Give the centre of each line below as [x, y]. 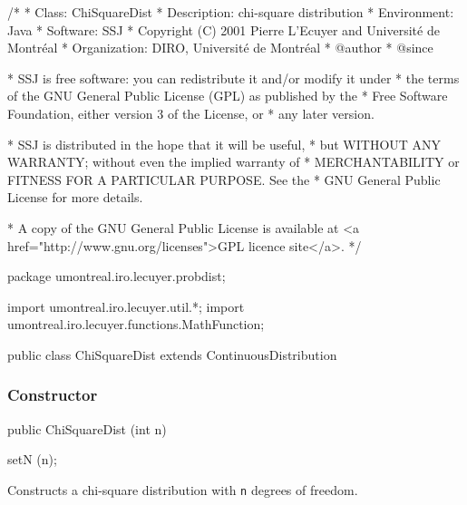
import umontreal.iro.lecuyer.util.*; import [126, 306]
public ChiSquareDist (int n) [87, 428]
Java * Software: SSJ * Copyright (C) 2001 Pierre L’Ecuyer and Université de [224, 29]
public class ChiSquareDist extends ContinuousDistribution [172, 354]
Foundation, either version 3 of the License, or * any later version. [191, 113]
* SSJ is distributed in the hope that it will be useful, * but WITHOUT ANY [224, 144]
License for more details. [75, 197]
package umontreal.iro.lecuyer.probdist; [117, 276]
